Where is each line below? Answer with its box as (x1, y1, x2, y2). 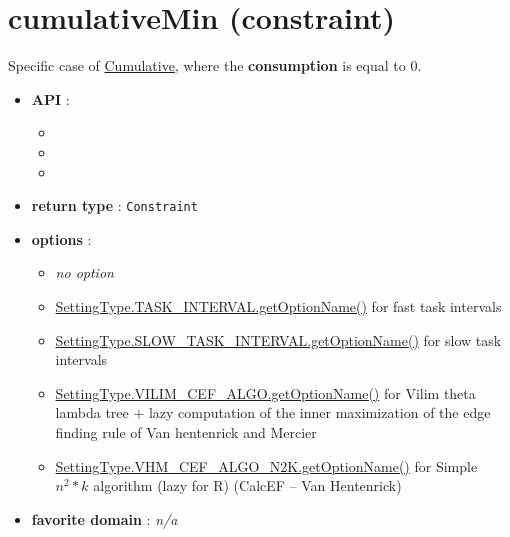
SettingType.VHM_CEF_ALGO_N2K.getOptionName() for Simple (55, 455, 478, 476)
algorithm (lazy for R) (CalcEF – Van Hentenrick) (93, 475, 402, 496)
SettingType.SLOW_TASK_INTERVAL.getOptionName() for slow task (55, 329, 502, 350)
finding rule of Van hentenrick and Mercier (55, 421, 317, 442)
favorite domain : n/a (31, 508, 178, 529)
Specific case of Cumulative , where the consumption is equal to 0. (8, 55, 422, 76)
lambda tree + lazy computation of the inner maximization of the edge (55, 402, 491, 423)
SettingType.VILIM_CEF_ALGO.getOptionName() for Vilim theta (55, 382, 476, 403)
